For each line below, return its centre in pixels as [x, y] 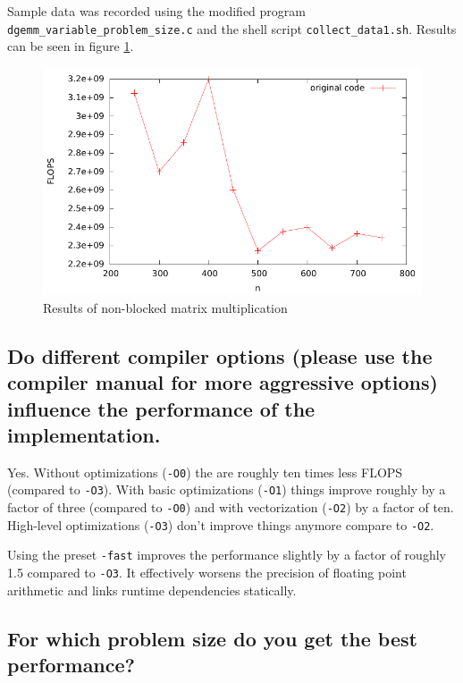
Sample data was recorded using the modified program [156, 11]
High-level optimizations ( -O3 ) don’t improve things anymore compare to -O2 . [221, 524]
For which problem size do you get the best [212, 638]
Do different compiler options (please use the [220, 355]
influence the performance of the [161, 408]
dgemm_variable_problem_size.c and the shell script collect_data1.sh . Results [232, 28]
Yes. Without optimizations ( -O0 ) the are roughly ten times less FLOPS [205, 472]
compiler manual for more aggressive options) [223, 382]
